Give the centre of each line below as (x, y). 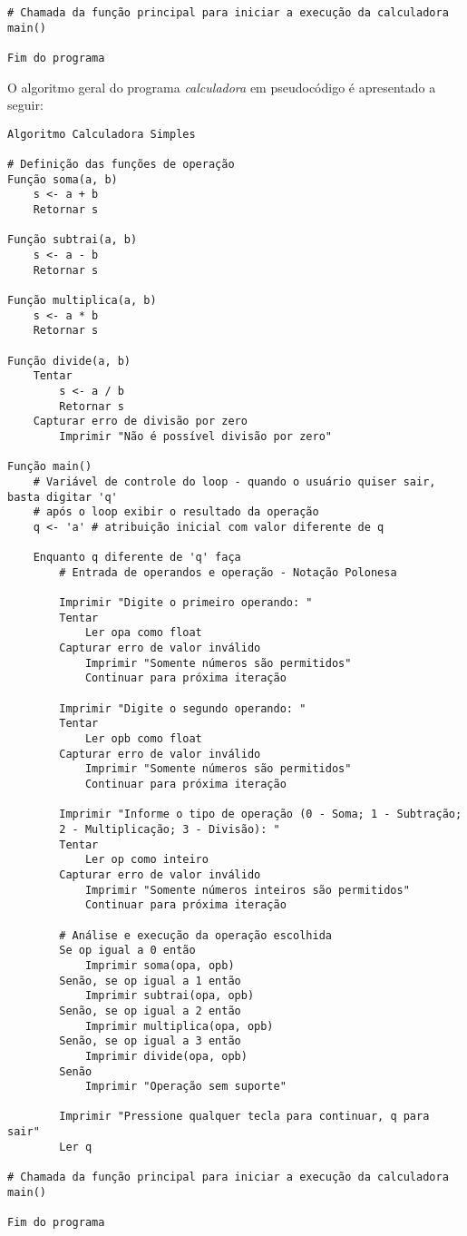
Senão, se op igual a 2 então (150, 1010)
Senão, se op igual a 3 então (150, 1041)
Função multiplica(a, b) (82, 301)
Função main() (50, 467)
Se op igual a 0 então (127, 951)
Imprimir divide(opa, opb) (166, 1056)
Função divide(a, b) (69, 361)
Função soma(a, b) (63, 179)
